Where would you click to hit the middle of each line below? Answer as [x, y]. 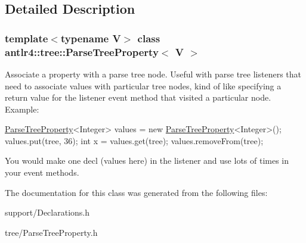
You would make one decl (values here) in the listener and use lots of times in [147, 161]
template [27, 38]
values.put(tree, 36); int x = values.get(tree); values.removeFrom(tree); [134, 140]
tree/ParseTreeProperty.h [51, 232]
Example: [22, 109]
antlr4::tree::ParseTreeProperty [82, 52]
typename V [91, 38]
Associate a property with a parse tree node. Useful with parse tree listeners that [153, 74]
